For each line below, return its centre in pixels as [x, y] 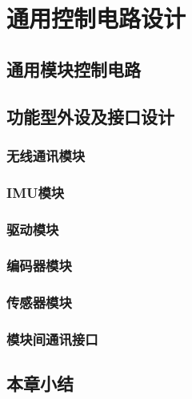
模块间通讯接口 [52, 339]
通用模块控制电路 [74, 69]
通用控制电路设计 [96, 18]
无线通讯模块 [46, 155]
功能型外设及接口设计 [90, 116]
